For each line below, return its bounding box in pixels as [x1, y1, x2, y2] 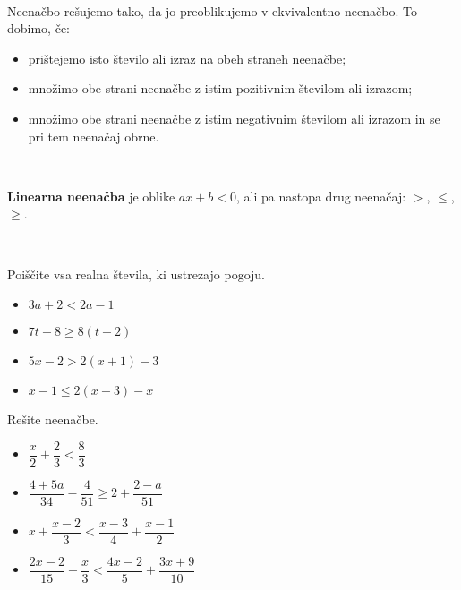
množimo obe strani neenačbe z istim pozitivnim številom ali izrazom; [28, 79, 413, 98]
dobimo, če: [7, 19, 70, 38]
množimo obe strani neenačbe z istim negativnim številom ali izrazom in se [28, 108, 440, 127]
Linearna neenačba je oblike [7, 186, 175, 205]
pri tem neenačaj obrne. [28, 126, 159, 145]
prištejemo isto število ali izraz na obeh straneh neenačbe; [28, 48, 346, 67]
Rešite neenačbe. [7, 410, 98, 429]
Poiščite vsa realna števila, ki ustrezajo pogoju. [7, 264, 265, 283]
